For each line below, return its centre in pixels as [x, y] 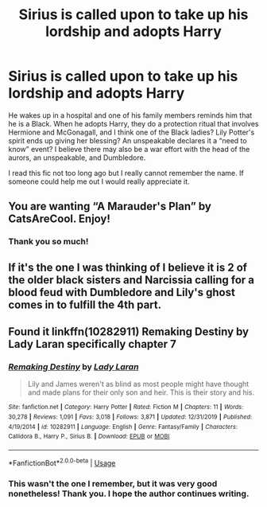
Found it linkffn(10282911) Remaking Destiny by [128, 332]
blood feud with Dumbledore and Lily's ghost [122, 292]
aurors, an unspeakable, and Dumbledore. [77, 158]
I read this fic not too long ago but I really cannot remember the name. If [126, 173]
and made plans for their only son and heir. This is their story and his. [141, 392]
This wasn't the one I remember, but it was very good [113, 483]
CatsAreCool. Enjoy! [60, 219]
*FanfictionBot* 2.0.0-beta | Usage [62, 462]
